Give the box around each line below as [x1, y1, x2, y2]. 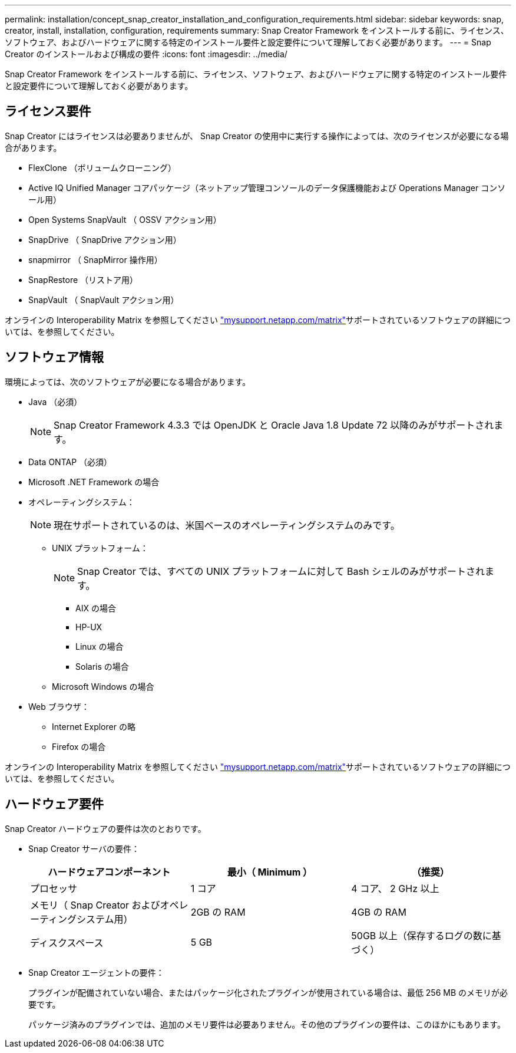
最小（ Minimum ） [227, 866, 313, 878]
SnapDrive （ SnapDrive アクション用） [28, 234, 181, 245]
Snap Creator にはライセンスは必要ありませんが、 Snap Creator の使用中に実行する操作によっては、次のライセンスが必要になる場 [5, 130, 509, 141]
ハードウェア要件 [5, 797, 104, 812]
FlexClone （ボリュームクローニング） [28, 162, 177, 173]
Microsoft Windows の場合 [52, 681, 154, 692]
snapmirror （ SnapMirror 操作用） [28, 254, 163, 265]
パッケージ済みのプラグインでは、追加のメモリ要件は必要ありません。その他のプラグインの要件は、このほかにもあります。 [28, 1019, 505, 1029]
